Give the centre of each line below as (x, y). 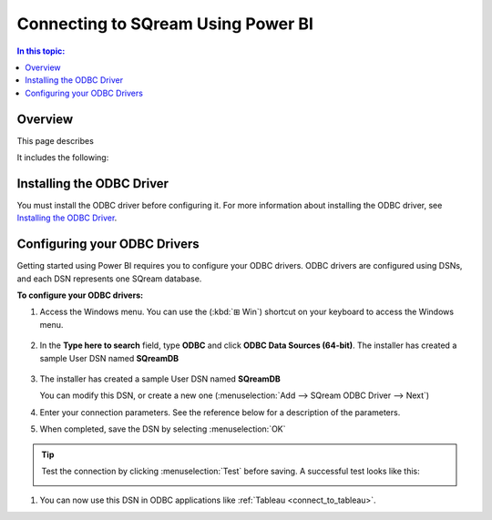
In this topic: (41, 51)
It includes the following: (63, 158)
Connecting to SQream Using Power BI (165, 24)
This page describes (56, 140)
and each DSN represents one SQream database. (109, 279)
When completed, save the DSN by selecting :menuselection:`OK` (163, 429)
